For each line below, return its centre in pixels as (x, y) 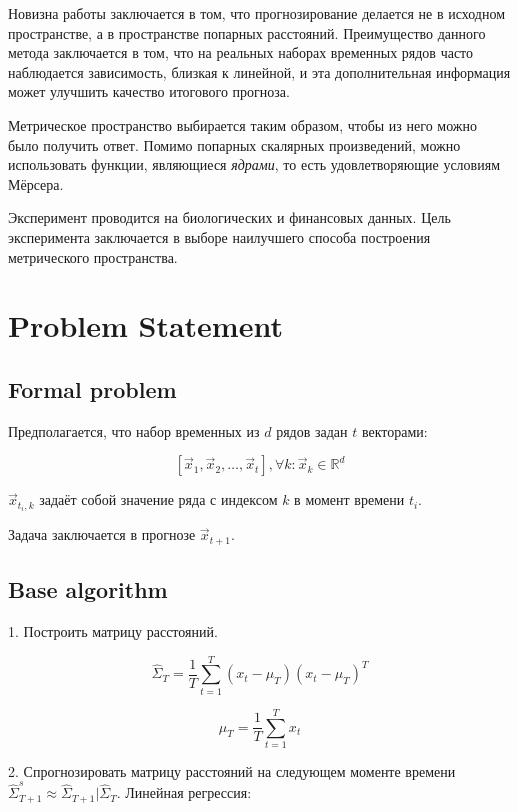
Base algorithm (88, 589)
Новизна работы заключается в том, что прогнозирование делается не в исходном (257, 13)
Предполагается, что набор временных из (134, 430)
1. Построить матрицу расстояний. (113, 631)
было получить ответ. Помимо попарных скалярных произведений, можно (234, 144)
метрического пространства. (93, 256)
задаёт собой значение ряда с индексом (158, 499)
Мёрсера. (36, 183)
